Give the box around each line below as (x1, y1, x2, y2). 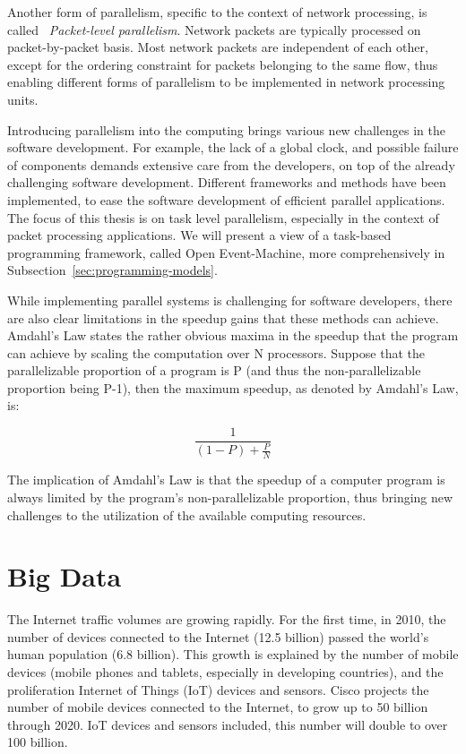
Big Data (7, 558, 122, 595)
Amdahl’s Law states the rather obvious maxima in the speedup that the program (7, 326, 459, 345)
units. (7, 90, 39, 108)
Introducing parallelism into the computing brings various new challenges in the (7, 120, 445, 139)
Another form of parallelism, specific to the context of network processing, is (7, 3, 427, 21)
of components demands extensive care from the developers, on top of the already (7, 155, 455, 174)
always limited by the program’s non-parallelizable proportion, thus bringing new (7, 487, 453, 506)
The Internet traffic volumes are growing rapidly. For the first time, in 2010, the (7, 610, 446, 629)
